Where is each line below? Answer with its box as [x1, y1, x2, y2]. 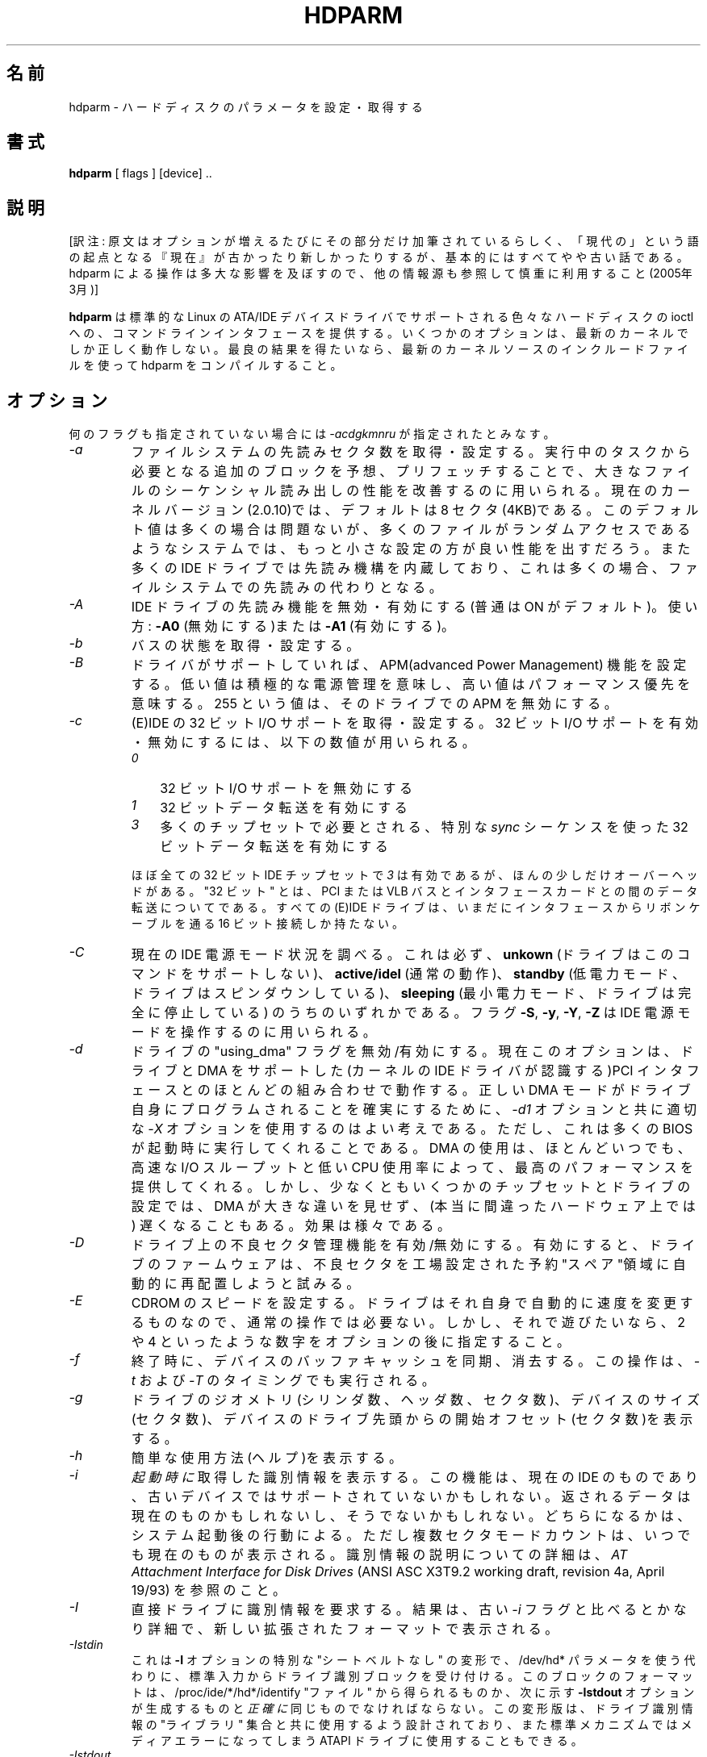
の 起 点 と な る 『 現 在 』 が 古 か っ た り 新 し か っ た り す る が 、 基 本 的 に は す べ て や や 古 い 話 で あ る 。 [69, 250, 688, 265]
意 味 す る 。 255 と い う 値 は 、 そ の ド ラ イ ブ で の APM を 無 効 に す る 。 [131, 695, 617, 712]
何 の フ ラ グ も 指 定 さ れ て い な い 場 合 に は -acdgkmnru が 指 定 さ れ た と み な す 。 [69, 427, 555, 441]
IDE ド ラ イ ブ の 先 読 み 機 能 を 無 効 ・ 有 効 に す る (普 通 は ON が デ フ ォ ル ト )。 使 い [131, 599, 698, 616]
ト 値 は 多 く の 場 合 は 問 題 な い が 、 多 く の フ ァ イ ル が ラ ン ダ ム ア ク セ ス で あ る [131, 521, 691, 538]
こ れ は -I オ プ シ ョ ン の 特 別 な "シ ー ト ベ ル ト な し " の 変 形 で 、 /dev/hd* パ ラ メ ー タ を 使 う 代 [131, 1653, 696, 1667]
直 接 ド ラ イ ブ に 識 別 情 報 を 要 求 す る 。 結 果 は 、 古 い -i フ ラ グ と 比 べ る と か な [131, 1601, 687, 1618]
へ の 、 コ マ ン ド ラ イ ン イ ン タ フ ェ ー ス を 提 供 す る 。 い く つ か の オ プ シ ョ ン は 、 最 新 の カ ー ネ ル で [69, 326, 688, 340]
